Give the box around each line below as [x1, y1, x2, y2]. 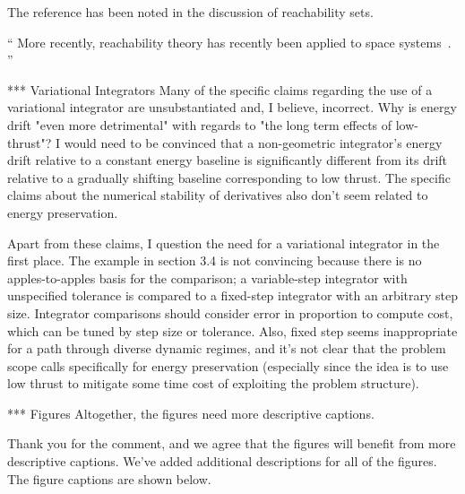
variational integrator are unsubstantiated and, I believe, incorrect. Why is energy [7, 98, 457, 117]
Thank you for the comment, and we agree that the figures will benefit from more [7, 434, 456, 453]
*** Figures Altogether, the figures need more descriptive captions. [7, 403, 375, 422]
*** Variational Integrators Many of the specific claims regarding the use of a [7, 80, 433, 99]
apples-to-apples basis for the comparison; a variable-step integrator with [7, 268, 408, 287]
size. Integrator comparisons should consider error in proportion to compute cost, [7, 303, 453, 322]
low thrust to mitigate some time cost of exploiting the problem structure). [7, 374, 419, 393]
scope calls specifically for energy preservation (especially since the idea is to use [7, 356, 449, 375]
